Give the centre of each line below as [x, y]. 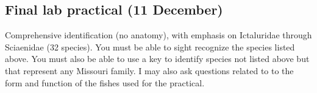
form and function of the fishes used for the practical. [105, 82]
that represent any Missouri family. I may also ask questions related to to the [149, 70]
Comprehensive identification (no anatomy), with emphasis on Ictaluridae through [158, 35]
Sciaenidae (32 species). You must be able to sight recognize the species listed [150, 46]
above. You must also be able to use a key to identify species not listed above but [157, 59]
